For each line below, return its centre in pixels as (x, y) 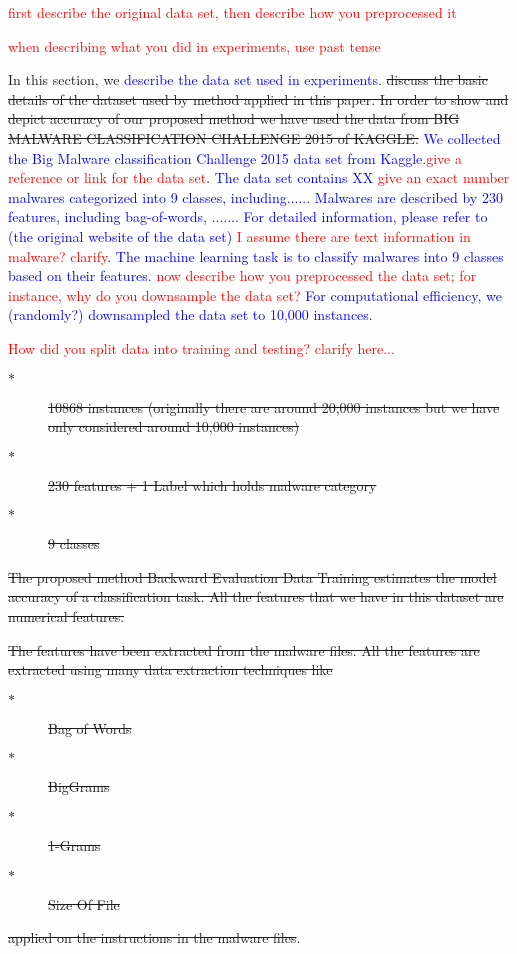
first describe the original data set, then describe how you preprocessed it (232, 12)
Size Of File (84, 903)
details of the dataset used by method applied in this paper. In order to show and (258, 98)
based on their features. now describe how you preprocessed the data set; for (242, 275)
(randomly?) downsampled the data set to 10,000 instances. (190, 314)
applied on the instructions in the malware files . (154, 937)
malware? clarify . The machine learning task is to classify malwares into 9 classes (256, 255)
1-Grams (74, 845)
